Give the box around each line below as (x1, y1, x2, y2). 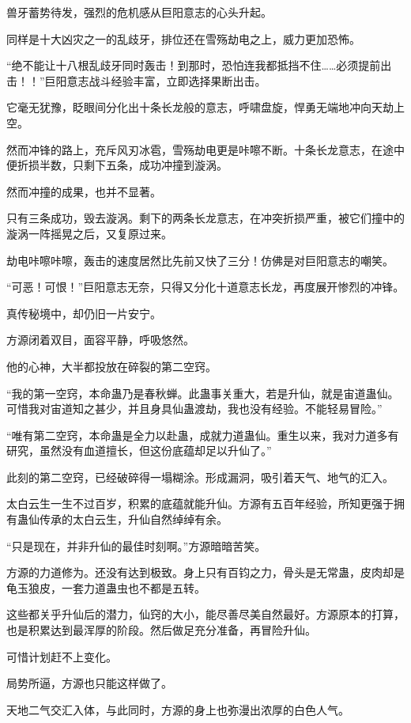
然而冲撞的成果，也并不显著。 (6, 183, 161, 199)
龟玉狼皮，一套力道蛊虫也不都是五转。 (6, 579, 205, 596)
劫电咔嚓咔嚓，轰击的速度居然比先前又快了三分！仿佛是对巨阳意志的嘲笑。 (6, 252, 394, 268)
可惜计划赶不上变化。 (6, 648, 117, 664)
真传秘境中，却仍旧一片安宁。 (6, 305, 161, 321)
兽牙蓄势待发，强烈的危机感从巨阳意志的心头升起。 (6, 4, 272, 20)
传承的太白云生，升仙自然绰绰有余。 (39, 511, 228, 528)
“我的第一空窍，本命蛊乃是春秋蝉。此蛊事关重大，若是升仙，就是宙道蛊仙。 (6, 384, 399, 401)
